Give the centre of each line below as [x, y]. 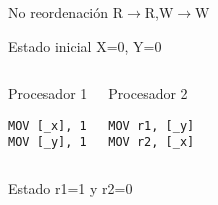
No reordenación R [65, 12]
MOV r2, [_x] [151, 142]
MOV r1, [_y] [151, 125]
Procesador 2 [148, 93]
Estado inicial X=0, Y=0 [85, 45]
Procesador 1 [48, 93]
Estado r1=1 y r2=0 [70, 188]
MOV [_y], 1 [47, 142]
